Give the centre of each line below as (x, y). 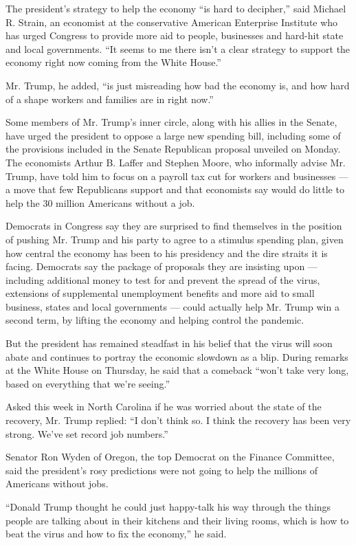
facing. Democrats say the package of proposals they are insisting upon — (162, 266)
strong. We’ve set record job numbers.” (87, 433)
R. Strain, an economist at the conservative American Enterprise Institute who (172, 22)
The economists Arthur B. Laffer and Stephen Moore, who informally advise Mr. (176, 162)
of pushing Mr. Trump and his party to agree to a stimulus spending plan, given (175, 239)
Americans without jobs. (57, 483)
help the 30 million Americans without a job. (100, 202)
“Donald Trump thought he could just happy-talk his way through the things (168, 507)
